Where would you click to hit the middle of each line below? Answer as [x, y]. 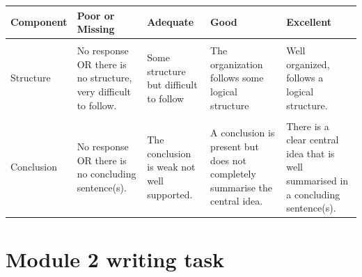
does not [228, 160]
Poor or [96, 15]
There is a [308, 126]
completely [233, 174]
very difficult [104, 91]
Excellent [309, 22]
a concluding [313, 194]
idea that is [310, 153]
